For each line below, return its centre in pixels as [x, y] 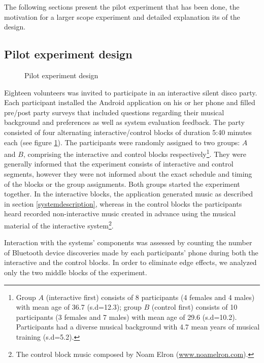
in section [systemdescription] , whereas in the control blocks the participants [123, 203]
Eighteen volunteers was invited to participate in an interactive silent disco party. [131, 92]
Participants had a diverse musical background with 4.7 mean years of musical [138, 327]
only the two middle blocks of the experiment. [76, 272]
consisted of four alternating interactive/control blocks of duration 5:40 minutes [128, 132]
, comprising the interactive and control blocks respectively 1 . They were [135, 153]
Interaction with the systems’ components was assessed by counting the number [128, 242]
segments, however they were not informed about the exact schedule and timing [128, 173]
